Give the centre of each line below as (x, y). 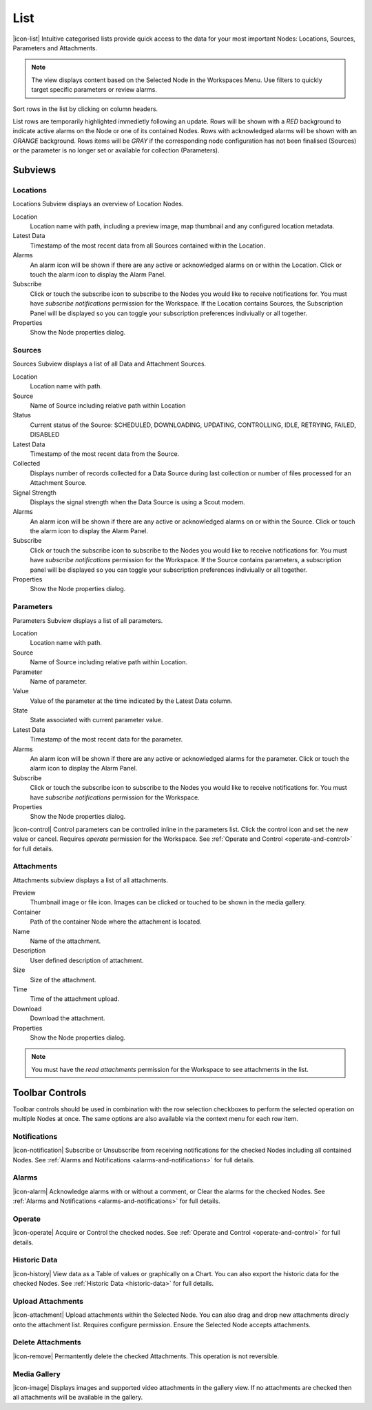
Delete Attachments (47, 1342)
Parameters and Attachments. (55, 48)
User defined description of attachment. (87, 960)
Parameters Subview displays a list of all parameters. (88, 620)
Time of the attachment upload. (75, 999)
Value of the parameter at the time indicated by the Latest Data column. (131, 701)
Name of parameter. (59, 681)
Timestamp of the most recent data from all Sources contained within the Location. (147, 246)
